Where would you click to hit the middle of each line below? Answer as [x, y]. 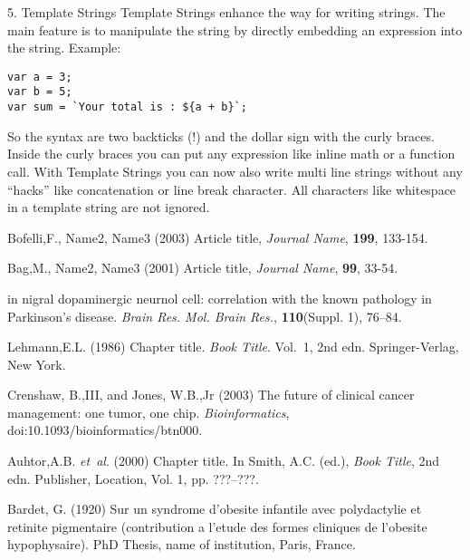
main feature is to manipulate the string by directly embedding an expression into [235, 29]
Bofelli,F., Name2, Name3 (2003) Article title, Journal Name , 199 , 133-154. [218, 237]
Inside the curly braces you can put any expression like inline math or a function [231, 154]
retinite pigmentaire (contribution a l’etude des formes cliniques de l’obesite [217, 526]
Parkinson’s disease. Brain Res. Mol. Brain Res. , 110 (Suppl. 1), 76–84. [205, 316]
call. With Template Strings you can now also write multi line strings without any [235, 171]
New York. [37, 364]
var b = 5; [40, 92]
